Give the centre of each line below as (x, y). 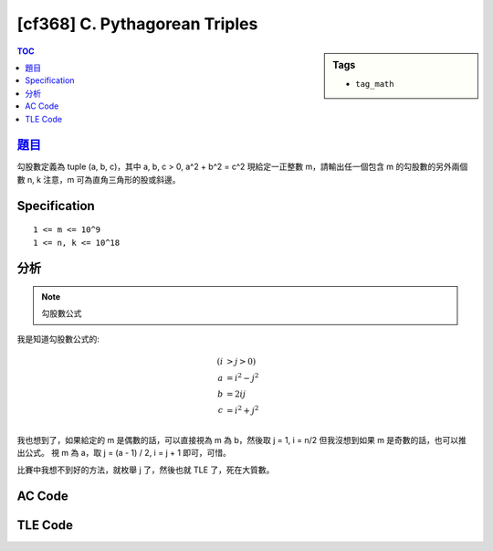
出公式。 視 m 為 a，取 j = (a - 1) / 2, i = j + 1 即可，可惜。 (124, 453)
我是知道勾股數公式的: (58, 339)
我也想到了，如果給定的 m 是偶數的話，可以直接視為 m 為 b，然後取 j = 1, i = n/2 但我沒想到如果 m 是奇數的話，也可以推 (242, 440)
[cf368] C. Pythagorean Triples (137, 24)
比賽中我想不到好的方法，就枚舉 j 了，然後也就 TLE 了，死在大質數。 (146, 470)
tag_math (375, 84)
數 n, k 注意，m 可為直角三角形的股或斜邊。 (99, 179)
